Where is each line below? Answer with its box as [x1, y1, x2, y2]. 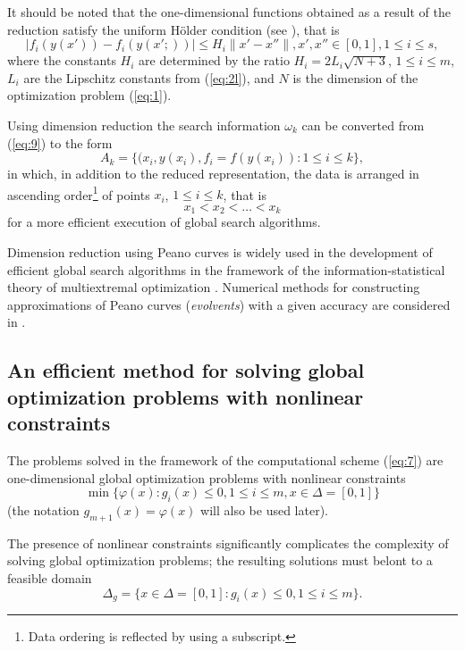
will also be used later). [200, 500, 328, 519]
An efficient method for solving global [7, 356, 365, 384]
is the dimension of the [292, 68, 418, 87]
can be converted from [301, 115, 425, 134]
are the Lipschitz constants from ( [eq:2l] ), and [23, 68, 275, 87]
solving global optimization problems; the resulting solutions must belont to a [7, 551, 433, 570]
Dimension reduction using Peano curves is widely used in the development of [7, 243, 433, 262]
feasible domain [7, 568, 92, 587]
